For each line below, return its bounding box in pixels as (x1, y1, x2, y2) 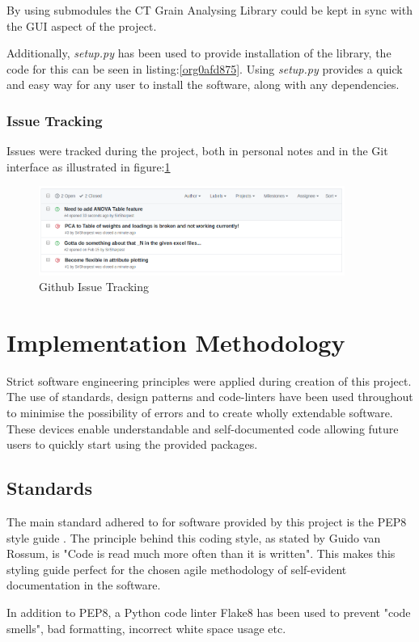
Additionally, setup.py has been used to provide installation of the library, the (6, 44, 391, 61)
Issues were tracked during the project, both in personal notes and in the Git (6, 142, 388, 159)
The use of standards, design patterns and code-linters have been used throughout (6, 388, 413, 405)
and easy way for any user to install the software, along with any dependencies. (6, 76, 400, 93)
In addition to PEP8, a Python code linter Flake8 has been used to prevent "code (6, 603, 411, 620)
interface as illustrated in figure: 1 (6, 158, 171, 175)
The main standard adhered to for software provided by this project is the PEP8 (6, 513, 407, 530)
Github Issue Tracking (39, 278, 150, 295)
